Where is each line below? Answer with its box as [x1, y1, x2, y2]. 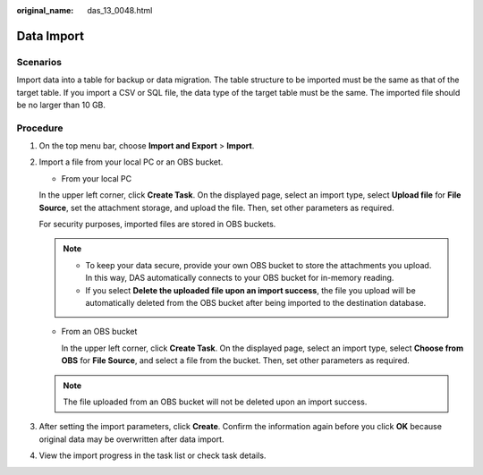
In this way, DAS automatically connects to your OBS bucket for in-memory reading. [85, 273, 394, 284]
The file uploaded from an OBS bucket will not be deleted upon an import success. [63, 396, 368, 407]
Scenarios [16, 55, 63, 68]
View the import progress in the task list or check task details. [38, 450, 267, 461]
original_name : [16, 5, 74, 15]
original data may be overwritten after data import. [38, 434, 225, 445]
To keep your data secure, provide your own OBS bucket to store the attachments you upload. [85, 259, 432, 270]
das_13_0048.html [87, 5, 153, 15]
